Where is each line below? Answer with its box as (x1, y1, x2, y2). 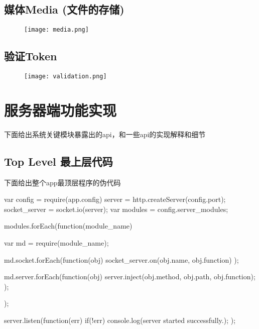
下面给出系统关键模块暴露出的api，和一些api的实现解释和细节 (4, 129, 206, 139)
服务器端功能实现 (4, 99, 117, 120)
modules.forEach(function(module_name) (4, 221, 133, 231)
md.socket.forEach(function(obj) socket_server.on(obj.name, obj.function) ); (4, 254, 239, 265)
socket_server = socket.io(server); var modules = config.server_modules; (4, 203, 228, 214)
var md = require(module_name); (4, 238, 109, 248)
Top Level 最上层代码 (4, 153, 113, 169)
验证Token (4, 48, 57, 64)
